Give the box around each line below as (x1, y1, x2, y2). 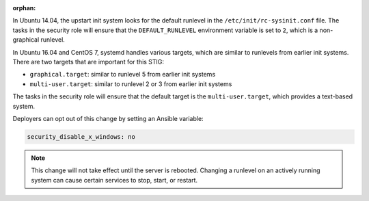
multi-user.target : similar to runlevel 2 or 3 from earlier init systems (29, 79, 232, 88)
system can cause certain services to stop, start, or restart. (31, 176, 198, 184)
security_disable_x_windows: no (27, 133, 136, 140)
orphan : (12, 4, 36, 12)
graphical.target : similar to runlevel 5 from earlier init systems (29, 70, 216, 79)
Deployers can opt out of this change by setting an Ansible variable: (12, 114, 204, 122)
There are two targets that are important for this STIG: (12, 57, 164, 66)
